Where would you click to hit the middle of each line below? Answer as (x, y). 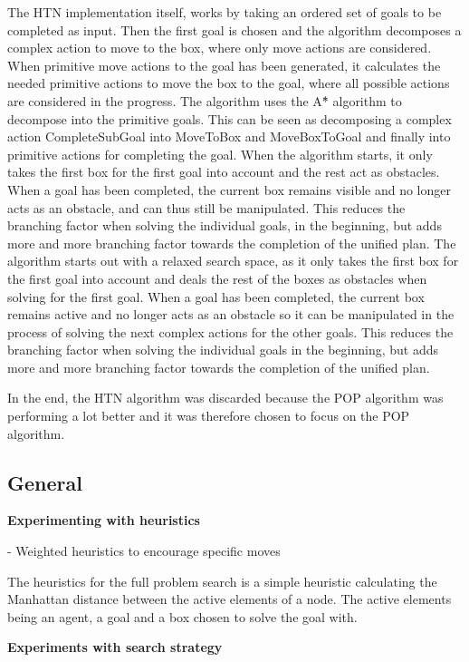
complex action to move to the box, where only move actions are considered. (220, 48)
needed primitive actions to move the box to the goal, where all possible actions (229, 83)
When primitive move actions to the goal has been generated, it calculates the (224, 65)
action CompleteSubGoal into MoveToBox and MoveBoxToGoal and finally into (229, 136)
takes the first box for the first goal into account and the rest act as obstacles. (224, 172)
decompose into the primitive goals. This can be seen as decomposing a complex (230, 118)
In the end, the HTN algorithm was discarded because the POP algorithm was (225, 398)
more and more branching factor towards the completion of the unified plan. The (232, 243)
